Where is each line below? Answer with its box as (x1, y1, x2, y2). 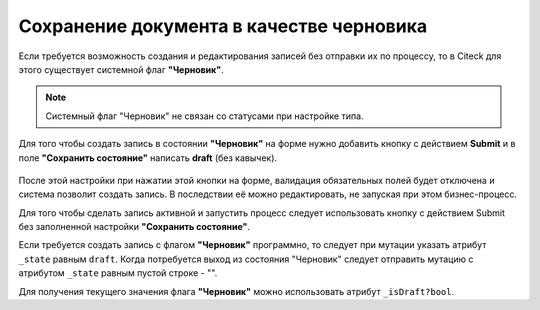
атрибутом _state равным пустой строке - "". (18, 267, 218, 279)
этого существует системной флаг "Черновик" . (18, 63, 224, 75)
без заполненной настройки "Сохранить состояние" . (18, 221, 250, 233)
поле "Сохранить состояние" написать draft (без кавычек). (18, 151, 278, 164)
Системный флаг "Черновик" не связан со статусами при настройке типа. (45, 110, 364, 122)
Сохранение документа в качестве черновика (18, 15, 428, 37)
